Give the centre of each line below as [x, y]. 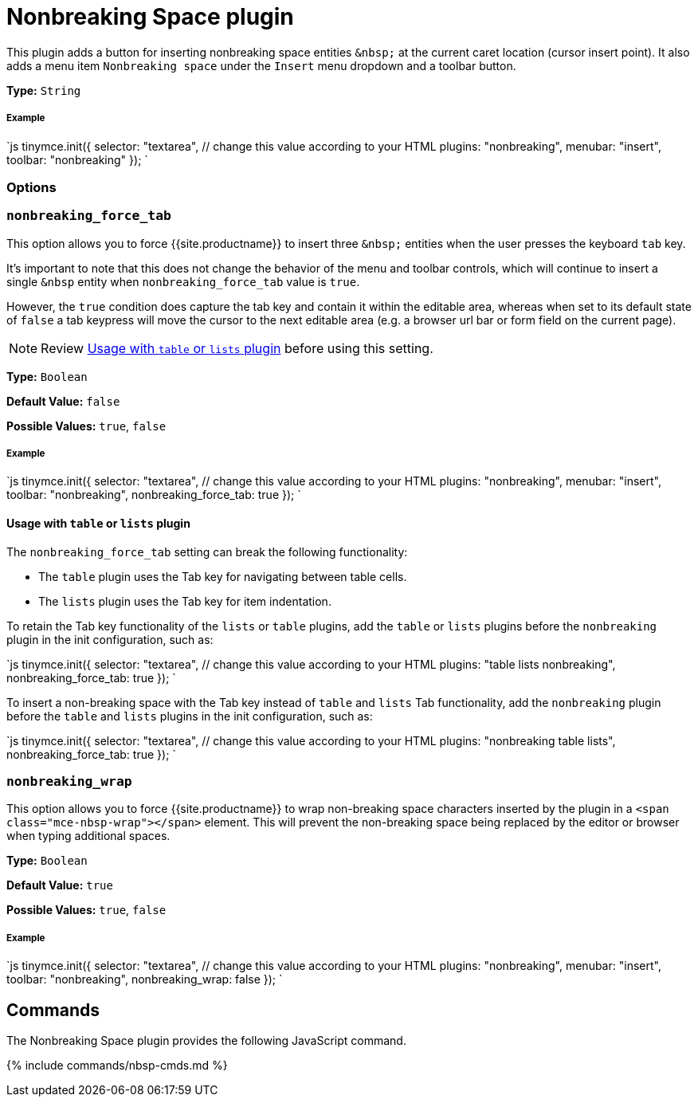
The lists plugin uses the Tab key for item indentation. [185, 601]
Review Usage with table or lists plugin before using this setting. [237, 348]
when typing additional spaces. [88, 836]
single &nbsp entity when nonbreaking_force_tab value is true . [183, 281]
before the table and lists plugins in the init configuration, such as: [190, 716]
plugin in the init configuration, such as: [110, 639]
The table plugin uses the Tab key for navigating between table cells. [223, 576]
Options [31, 187]
